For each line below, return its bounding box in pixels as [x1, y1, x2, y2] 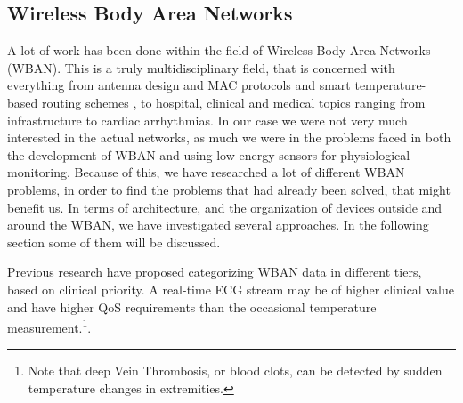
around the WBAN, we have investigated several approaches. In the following [7, 215, 429, 234]
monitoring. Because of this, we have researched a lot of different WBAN [7, 163, 405, 181]
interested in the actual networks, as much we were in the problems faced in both [7, 128, 451, 147]
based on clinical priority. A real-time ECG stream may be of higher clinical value [7, 279, 454, 298]
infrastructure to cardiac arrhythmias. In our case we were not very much [7, 110, 408, 129]
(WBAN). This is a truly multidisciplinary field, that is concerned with [7, 58, 395, 77]
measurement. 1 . [7, 316, 92, 336]
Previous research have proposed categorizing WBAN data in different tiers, [7, 262, 422, 281]
